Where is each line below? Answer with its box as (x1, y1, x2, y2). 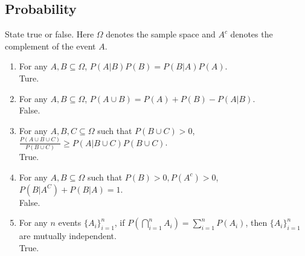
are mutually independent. (19, 229, 117, 242)
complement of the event (5, 39, 96, 52)
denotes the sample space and (106, 28, 216, 40)
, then (245, 216, 268, 229)
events (58, 216, 82, 229)
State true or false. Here (5, 28, 94, 40)
